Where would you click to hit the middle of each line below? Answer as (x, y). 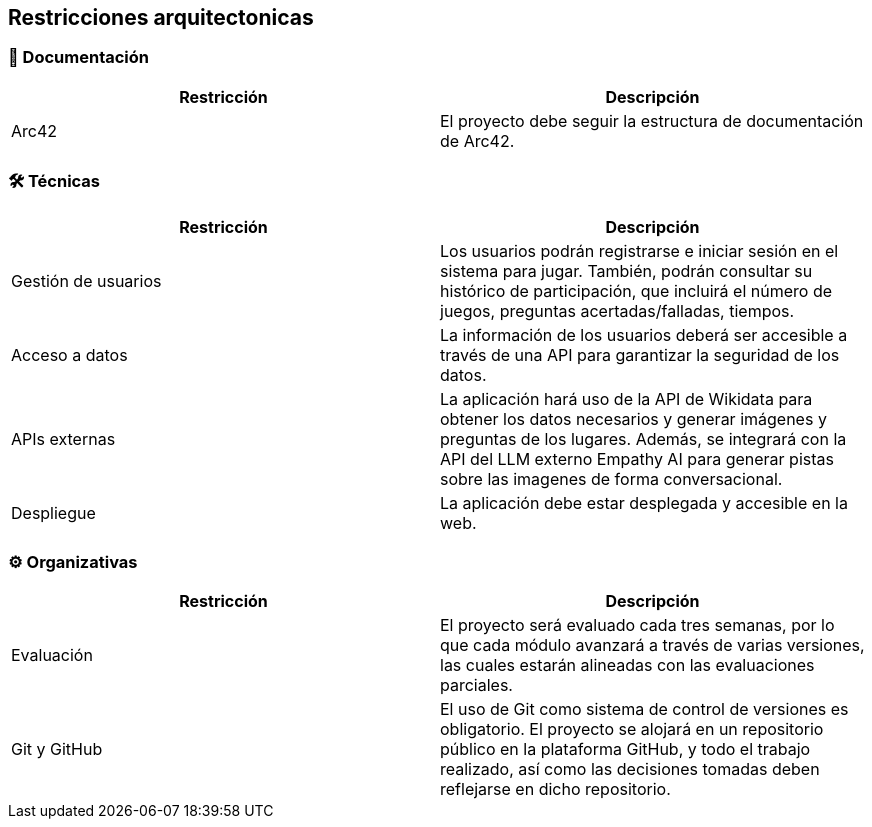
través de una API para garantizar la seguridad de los (640, 354)
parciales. (476, 685)
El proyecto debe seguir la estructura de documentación (652, 120)
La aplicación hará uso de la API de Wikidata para (626, 398)
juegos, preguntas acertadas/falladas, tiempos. (617, 310)
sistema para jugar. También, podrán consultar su (626, 270)
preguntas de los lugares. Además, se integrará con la (643, 438)
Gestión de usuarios (86, 280)
